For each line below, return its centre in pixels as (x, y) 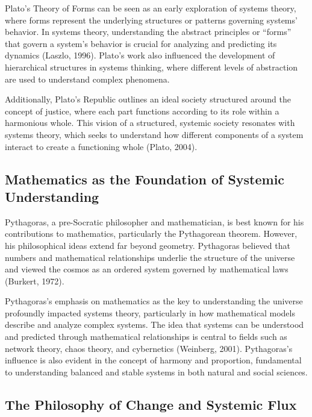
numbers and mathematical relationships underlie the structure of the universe (150, 257)
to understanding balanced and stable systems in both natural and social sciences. (156, 372)
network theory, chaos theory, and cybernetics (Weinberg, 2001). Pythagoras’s (149, 348)
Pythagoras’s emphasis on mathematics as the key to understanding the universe (154, 301)
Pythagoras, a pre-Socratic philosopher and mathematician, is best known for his (154, 221)
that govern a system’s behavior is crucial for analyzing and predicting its (141, 43)
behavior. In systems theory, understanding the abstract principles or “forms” (148, 32)
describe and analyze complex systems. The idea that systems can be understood (154, 325)
